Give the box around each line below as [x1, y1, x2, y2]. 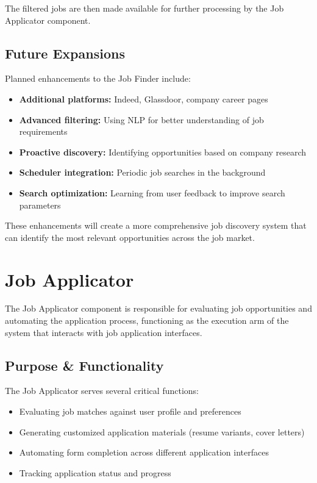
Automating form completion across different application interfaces [19, 446, 269, 459]
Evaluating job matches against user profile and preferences [19, 405, 241, 418]
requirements [19, 125, 68, 138]
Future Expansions [5, 43, 125, 62]
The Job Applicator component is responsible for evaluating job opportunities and [5, 302, 312, 315]
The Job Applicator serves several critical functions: [5, 384, 199, 397]
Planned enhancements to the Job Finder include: [5, 72, 191, 85]
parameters [19, 198, 61, 211]
